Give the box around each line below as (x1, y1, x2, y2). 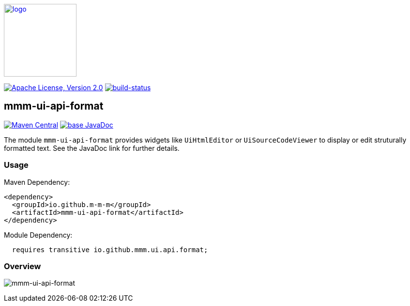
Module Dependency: (4, 230, 73, 239)
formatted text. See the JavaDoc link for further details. (4, 144, 180, 152)
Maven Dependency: (4, 177, 70, 186)
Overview (4, 261, 41, 271)
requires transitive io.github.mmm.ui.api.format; (12, 245, 208, 254)
